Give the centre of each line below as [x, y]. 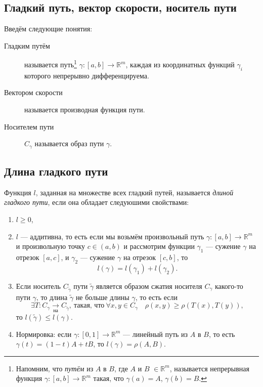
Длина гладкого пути [56, 171]
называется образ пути [69, 143]
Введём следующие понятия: [48, 29]
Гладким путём [27, 45]
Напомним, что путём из [55, 368]
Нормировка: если [44, 334]
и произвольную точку [50, 246]
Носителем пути [29, 126]
